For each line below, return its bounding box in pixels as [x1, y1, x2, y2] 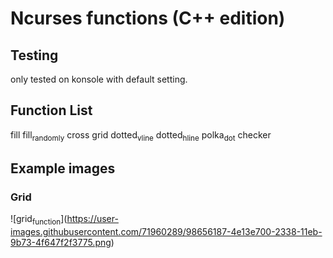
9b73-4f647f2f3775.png [10, 237, 112, 249]
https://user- [66, 213, 119, 225]
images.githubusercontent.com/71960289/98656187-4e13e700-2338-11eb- [10, 226, 323, 238]
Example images [10, 160, 116, 177]
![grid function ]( [10, 213, 68, 227]
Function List [10, 102, 93, 119]
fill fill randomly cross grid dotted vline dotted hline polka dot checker [10, 128, 272, 143]
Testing [10, 47, 59, 64]
